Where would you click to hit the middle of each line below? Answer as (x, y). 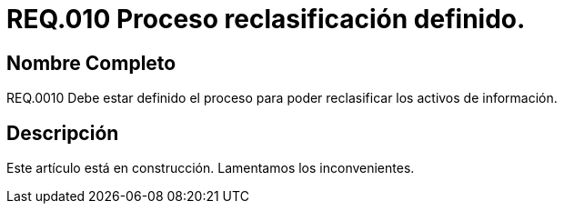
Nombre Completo (91, 63)
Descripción (63, 133)
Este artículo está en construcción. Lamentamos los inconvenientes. (211, 168)
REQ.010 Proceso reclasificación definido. (266, 19)
